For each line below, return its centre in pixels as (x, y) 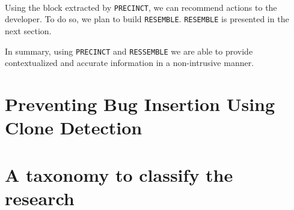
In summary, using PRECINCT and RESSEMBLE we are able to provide (129, 51)
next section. (28, 30)
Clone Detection (74, 127)
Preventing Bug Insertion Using (140, 103)
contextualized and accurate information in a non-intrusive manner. (130, 63)
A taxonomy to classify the (119, 174)
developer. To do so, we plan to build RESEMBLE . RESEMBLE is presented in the (147, 19)
